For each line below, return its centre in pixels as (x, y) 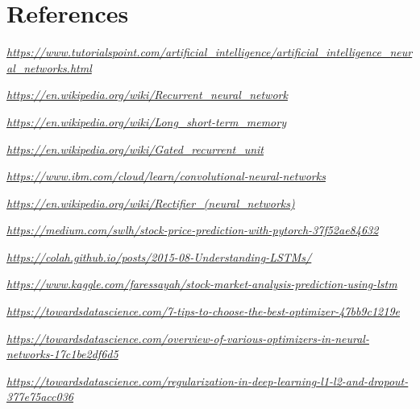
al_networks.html (49, 67)
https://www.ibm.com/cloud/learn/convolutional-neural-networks (166, 176)
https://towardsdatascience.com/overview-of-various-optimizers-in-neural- (188, 338)
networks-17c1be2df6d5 (62, 354)
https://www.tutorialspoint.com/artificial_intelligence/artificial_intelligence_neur (210, 52)
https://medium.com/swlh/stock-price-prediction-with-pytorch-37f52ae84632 (193, 230)
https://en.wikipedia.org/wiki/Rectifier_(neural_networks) (151, 202)
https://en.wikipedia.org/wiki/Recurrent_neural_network (147, 95)
